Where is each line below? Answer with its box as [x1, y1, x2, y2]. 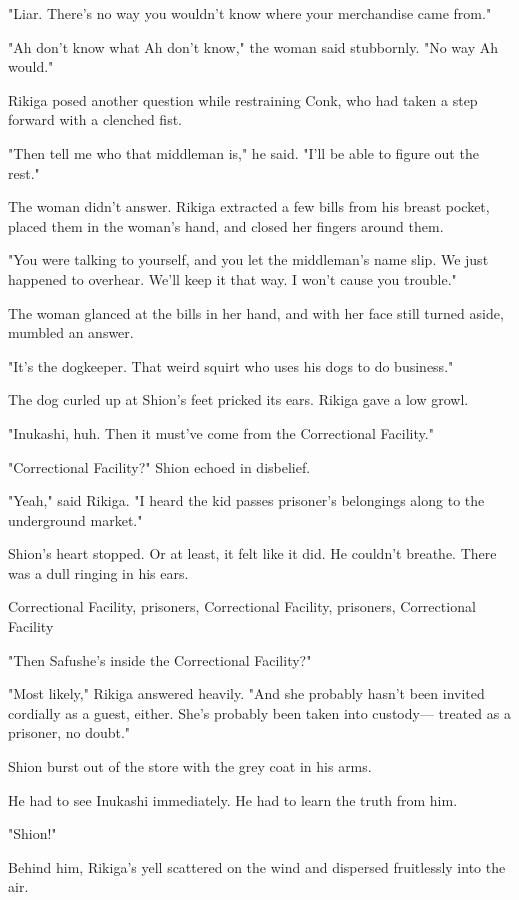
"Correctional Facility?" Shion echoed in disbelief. [8, 456, 311, 477]
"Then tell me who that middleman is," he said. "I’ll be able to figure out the [8, 142, 479, 163]
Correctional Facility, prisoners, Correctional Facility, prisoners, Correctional [8, 596, 476, 617]
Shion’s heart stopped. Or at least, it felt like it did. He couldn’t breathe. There [8, 543, 497, 564]
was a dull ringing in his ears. [8, 562, 189, 583]
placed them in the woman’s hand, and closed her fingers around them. [8, 215, 444, 236]
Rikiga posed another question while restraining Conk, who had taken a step [8, 89, 478, 110]
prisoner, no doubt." [8, 722, 131, 743]
